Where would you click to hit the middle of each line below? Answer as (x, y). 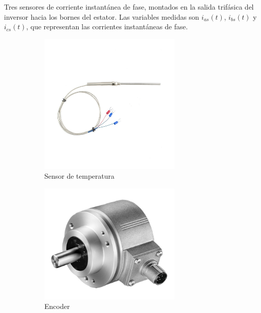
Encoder (57, 306)
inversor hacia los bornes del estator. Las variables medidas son (102, 16)
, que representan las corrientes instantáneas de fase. (107, 27)
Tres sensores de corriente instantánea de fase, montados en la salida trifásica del (129, 7)
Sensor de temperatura (80, 176)
